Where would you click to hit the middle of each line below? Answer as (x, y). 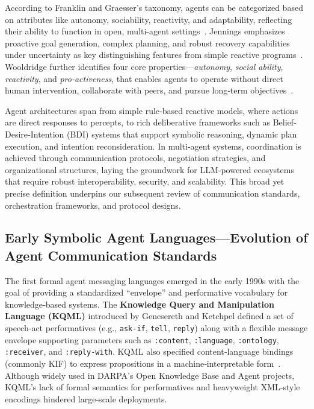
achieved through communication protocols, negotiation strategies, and (135, 158)
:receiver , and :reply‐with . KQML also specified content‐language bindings (149, 351)
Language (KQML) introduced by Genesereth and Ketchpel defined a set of (149, 316)
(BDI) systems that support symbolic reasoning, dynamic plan (182, 134)
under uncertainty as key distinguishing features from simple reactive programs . (154, 55)
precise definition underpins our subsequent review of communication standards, (152, 193)
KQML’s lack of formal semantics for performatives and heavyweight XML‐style (152, 387)
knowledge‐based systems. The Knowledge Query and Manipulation (140, 304)
